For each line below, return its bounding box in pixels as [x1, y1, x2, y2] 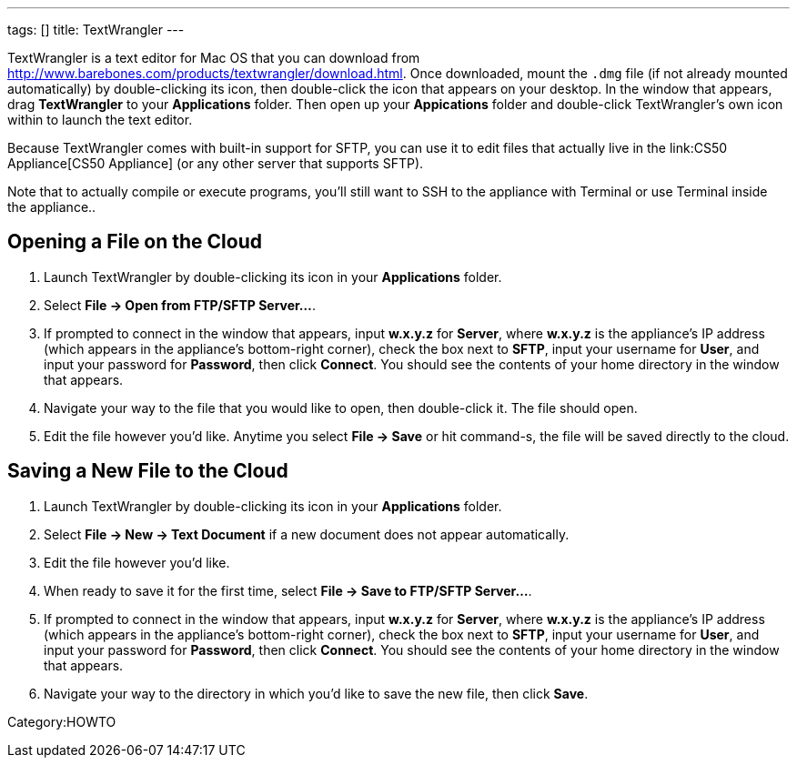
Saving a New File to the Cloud [7, 459, 288, 483]
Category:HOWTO [7, 713, 116, 730]
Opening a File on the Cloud [7, 230, 263, 254]
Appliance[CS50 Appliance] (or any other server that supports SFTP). [7, 156, 424, 171]
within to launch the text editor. [7, 112, 193, 127]
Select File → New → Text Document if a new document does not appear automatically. [44, 526, 570, 542]
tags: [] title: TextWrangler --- [7, 22, 185, 37]
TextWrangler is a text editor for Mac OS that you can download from [7, 50, 420, 65]
